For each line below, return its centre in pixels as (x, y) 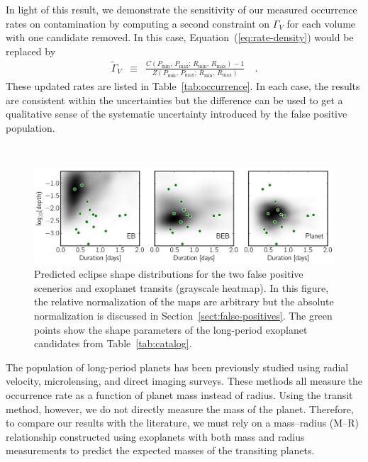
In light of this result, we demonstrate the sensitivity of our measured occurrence (182, 9)
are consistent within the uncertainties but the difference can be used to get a (174, 100)
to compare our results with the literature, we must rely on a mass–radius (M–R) (182, 423)
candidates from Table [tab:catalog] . (113, 343)
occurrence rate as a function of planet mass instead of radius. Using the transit (179, 394)
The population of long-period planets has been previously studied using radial (177, 367)
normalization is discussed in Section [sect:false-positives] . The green (183, 315)
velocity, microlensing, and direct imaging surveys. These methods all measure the (184, 381)
